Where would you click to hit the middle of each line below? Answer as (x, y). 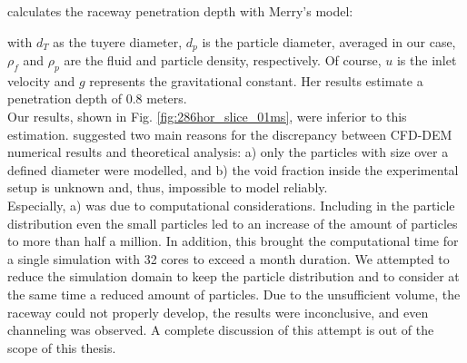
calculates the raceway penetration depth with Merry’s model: (180, 11)
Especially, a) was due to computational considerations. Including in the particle (231, 205)
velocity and (41, 80)
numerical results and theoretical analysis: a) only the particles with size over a (228, 152)
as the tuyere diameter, (118, 41)
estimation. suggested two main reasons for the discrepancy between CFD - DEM (230, 134)
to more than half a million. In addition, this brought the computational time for (233, 241)
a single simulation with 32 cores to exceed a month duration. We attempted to (229, 258)
